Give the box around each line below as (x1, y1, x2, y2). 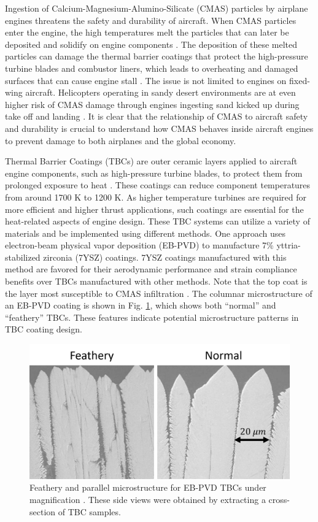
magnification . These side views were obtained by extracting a (29, 493, 266, 506)
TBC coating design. (5, 323, 82, 336)
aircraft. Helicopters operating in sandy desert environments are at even (25, 86, 296, 99)
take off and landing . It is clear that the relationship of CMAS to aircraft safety (5, 110, 308, 123)
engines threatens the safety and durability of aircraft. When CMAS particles (5, 13, 297, 26)
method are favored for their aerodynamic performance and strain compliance (5, 263, 297, 275)
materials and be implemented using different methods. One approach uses (5, 226, 286, 239)
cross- (268, 493, 290, 506)
